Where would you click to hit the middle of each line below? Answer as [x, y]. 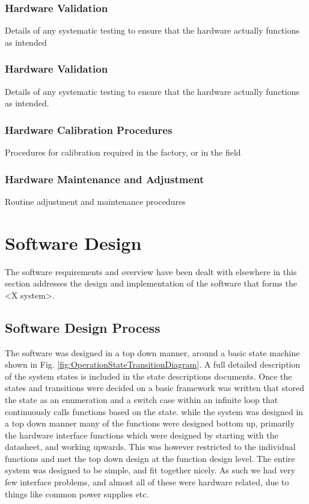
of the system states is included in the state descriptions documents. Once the [148, 376]
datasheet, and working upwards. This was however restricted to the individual [150, 447]
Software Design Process [83, 327]
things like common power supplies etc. [77, 493]
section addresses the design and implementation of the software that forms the [151, 283]
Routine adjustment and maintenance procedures [95, 201]
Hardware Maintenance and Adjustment [105, 179]
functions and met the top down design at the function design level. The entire [150, 458]
